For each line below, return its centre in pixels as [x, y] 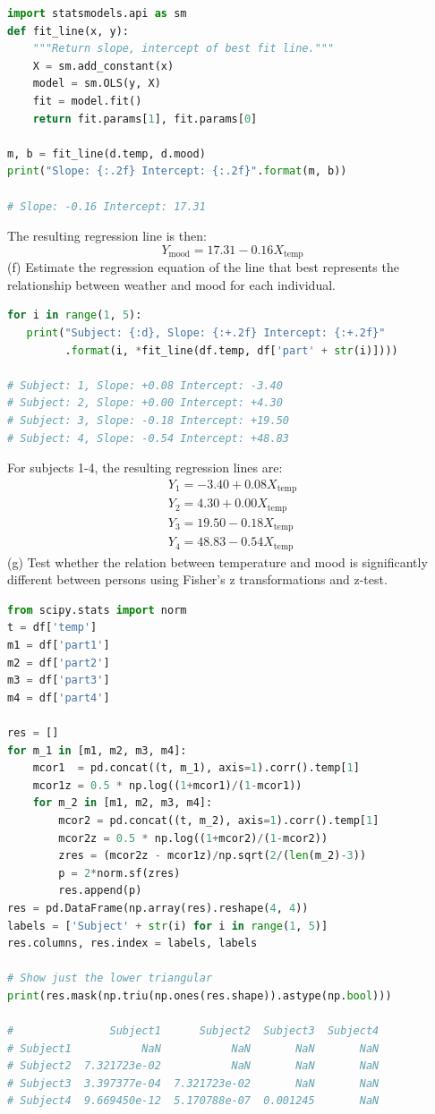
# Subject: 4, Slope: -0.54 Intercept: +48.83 [148, 438]
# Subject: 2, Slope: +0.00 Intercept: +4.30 [145, 403]
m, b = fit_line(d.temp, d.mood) [107, 153]
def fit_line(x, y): [68, 31]
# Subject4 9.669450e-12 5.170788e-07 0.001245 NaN [193, 1101]
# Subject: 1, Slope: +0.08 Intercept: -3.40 [145, 385]
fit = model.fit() [87, 101]
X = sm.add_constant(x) [103, 66]
